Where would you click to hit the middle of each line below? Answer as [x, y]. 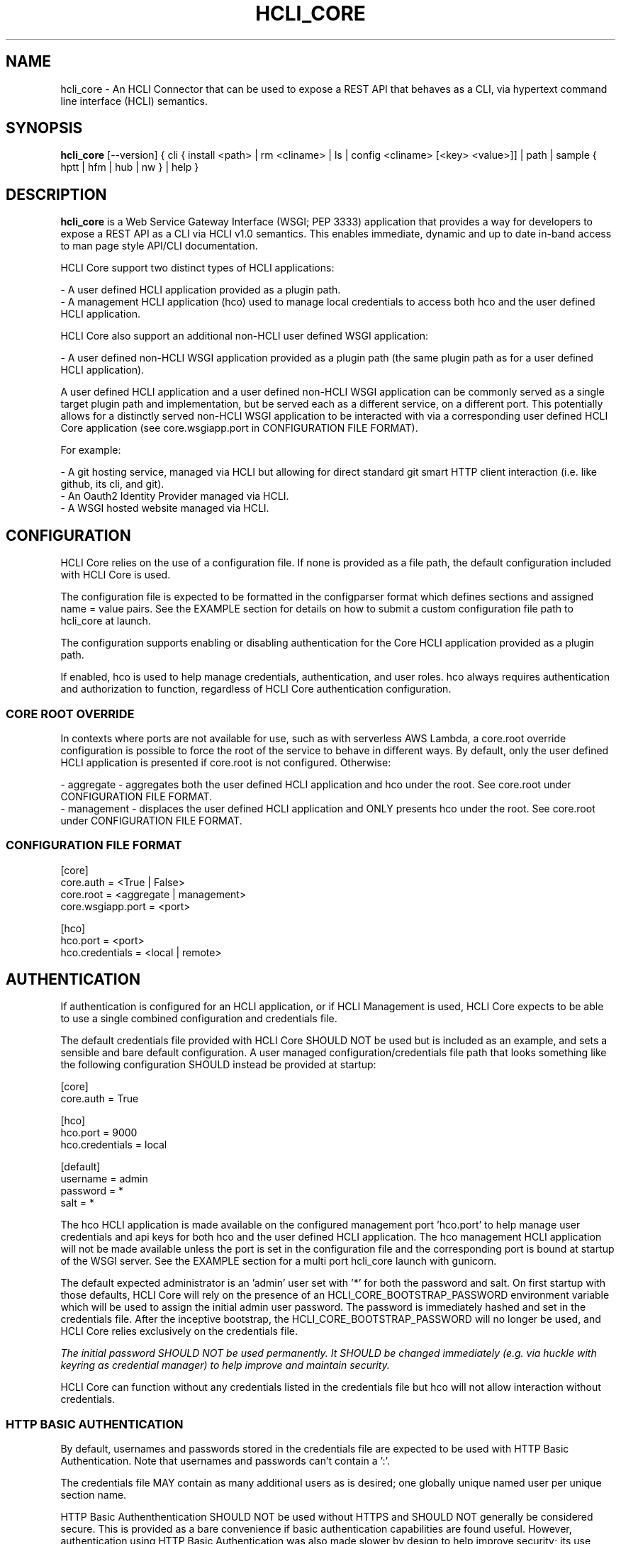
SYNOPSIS [44, 128]
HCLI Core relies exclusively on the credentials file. [179, 1331]
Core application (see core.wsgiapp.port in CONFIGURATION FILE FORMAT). [239, 428]
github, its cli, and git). [112, 484]
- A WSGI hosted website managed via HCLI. [165, 508]
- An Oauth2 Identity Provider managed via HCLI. [175, 496]
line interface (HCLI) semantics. [134, 101]
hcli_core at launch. [106, 621]
